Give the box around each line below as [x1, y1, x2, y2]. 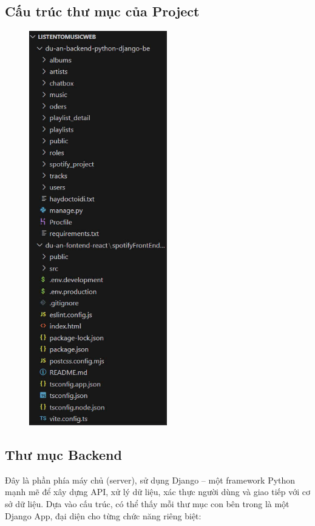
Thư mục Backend [5, 445, 122, 464]
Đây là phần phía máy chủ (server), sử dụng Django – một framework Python [5, 473, 296, 486]
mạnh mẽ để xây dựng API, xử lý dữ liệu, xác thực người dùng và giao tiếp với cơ [5, 485, 311, 498]
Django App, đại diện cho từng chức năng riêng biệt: [5, 509, 202, 522]
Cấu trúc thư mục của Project [5, 2, 200, 21]
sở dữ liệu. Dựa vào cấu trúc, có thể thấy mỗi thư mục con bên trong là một [5, 497, 290, 510]
